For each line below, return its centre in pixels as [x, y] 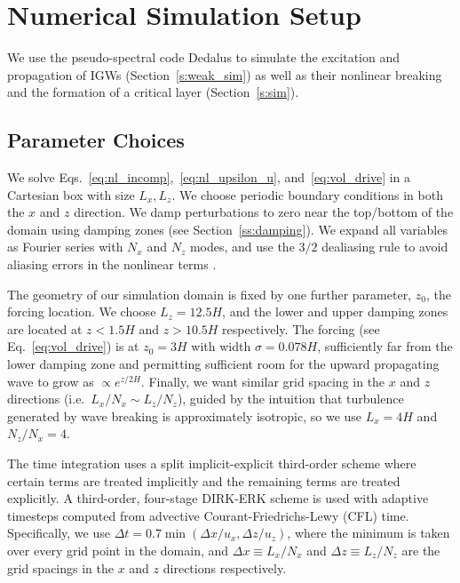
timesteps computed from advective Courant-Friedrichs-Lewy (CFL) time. [208, 515]
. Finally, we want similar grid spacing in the [263, 381]
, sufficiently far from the [385, 346]
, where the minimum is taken [369, 533]
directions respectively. [225, 567]
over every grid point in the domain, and [118, 550]
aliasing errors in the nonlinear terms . [112, 264]
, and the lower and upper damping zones [335, 311]
